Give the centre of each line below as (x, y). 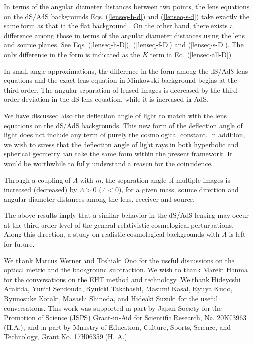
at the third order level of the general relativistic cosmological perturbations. (119, 224)
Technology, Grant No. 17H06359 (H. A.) (65, 336)
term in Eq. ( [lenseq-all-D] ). (192, 54)
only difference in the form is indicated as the (72, 54)
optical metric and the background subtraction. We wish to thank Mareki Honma (126, 270)
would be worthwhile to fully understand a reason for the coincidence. (108, 163)
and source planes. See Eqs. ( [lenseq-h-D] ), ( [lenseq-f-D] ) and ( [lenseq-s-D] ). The (124, 45)
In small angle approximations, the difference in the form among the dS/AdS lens (126, 70)
